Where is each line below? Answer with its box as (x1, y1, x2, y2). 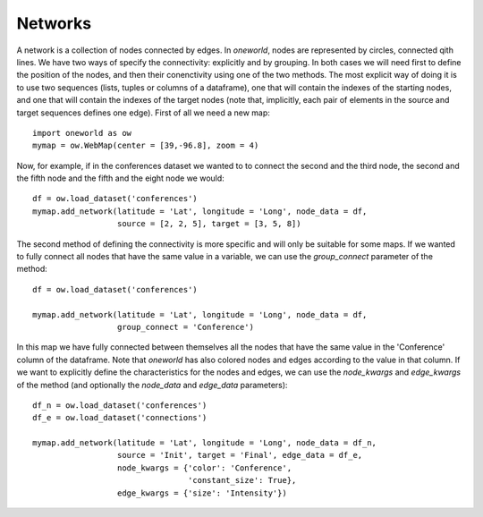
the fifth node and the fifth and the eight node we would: (16, 173, 225, 183)
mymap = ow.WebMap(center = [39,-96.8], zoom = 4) (32, 140, 259, 151)
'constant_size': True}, (188, 475, 297, 486)
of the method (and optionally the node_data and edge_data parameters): (16, 379, 288, 390)
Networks (16, 13, 92, 33)
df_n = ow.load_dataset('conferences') (32, 400, 208, 411)
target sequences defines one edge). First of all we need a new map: (16, 107, 270, 118)
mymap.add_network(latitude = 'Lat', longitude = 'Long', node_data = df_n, (32, 438, 377, 448)
